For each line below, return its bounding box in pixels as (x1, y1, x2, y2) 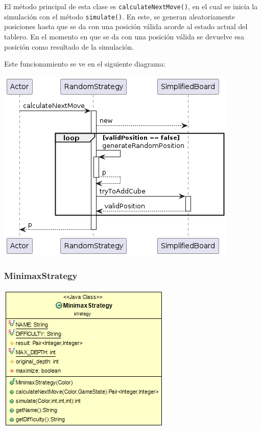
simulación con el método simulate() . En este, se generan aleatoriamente (4, 11, 235, 21)
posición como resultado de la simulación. (4, 41, 134, 52)
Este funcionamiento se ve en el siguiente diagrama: (4, 58, 165, 69)
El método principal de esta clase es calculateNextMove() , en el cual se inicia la (4, 1, 258, 11)
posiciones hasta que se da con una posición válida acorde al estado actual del (4, 21, 248, 32)
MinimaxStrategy (4, 269, 78, 282)
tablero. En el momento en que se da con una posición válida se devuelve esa (4, 31, 244, 41)
